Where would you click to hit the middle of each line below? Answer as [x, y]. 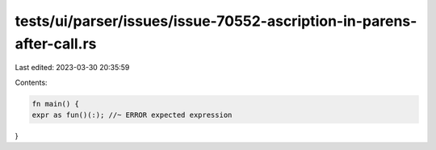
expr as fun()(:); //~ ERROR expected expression [132, 115]
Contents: [31, 82]
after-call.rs [56, 44]
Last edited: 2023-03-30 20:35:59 [72, 68]
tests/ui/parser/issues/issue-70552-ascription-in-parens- [216, 21]
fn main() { [56, 104]
